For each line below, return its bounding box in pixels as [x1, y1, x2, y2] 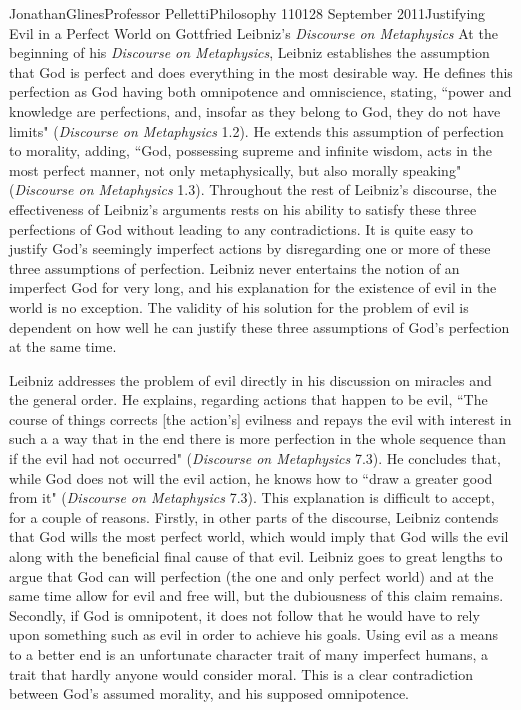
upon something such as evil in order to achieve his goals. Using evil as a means [9, 624, 499, 645]
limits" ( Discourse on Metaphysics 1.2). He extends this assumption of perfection [9, 120, 504, 141]
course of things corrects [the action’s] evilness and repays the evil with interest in [9, 408, 512, 429]
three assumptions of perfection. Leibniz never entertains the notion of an [9, 257, 460, 278]
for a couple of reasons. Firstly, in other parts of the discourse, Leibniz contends [9, 506, 499, 527]
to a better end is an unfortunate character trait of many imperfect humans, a [9, 644, 489, 664]
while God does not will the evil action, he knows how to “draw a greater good [9, 467, 493, 488]
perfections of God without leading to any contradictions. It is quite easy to [9, 218, 474, 239]
